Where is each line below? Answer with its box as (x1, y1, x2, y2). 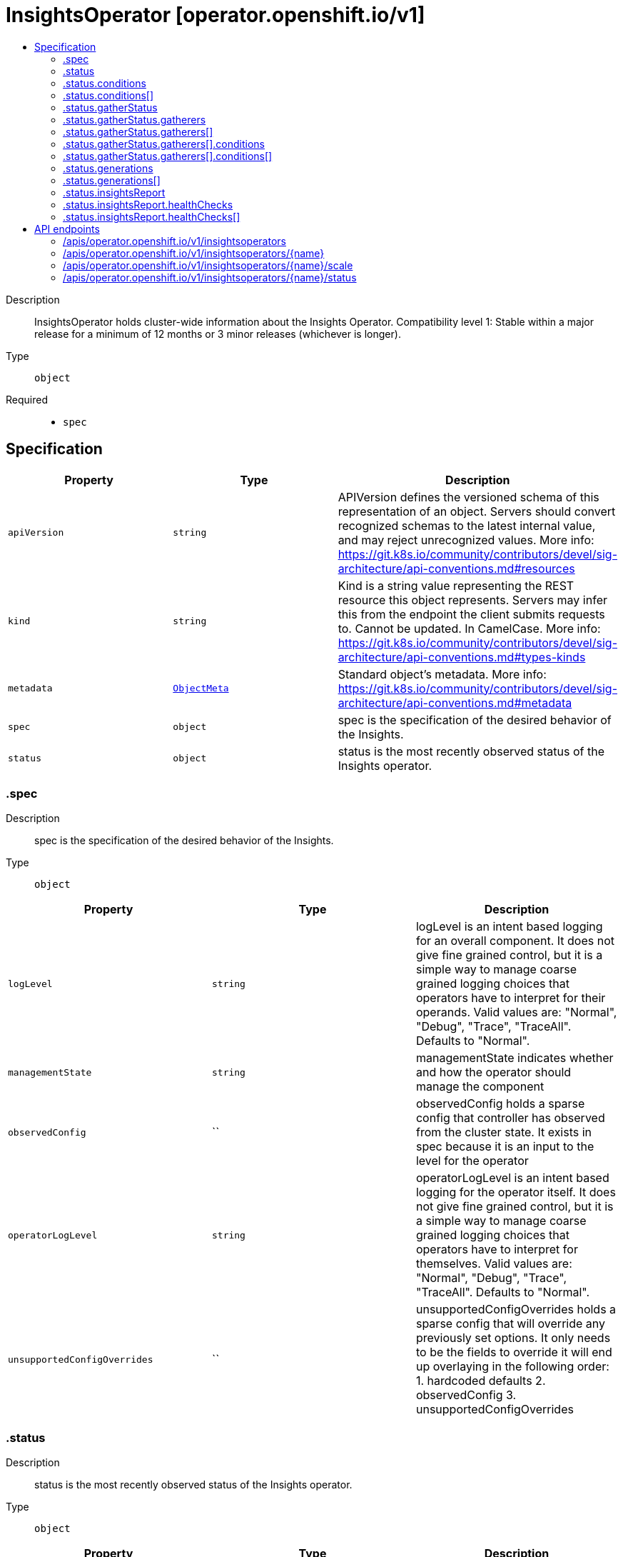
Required (6, 393, 48, 406)
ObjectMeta (173, 683, 229, 694)
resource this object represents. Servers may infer (338, 592, 607, 607)
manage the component (415, 1079, 545, 1094)
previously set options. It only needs (415, 1331, 611, 1346)
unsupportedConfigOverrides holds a (415, 1302, 617, 1317)
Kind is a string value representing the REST (338, 578, 574, 593)
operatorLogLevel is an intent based (415, 1171, 609, 1186)
